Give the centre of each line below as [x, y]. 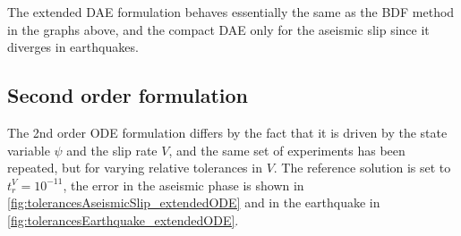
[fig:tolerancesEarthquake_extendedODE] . [123, 219]
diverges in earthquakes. [73, 47]
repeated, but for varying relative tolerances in [135, 168]
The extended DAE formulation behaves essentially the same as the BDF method [231, 12]
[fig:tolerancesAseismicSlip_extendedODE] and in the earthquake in [194, 202]
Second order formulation [128, 95]
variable [29, 150]
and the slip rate [112, 150]
